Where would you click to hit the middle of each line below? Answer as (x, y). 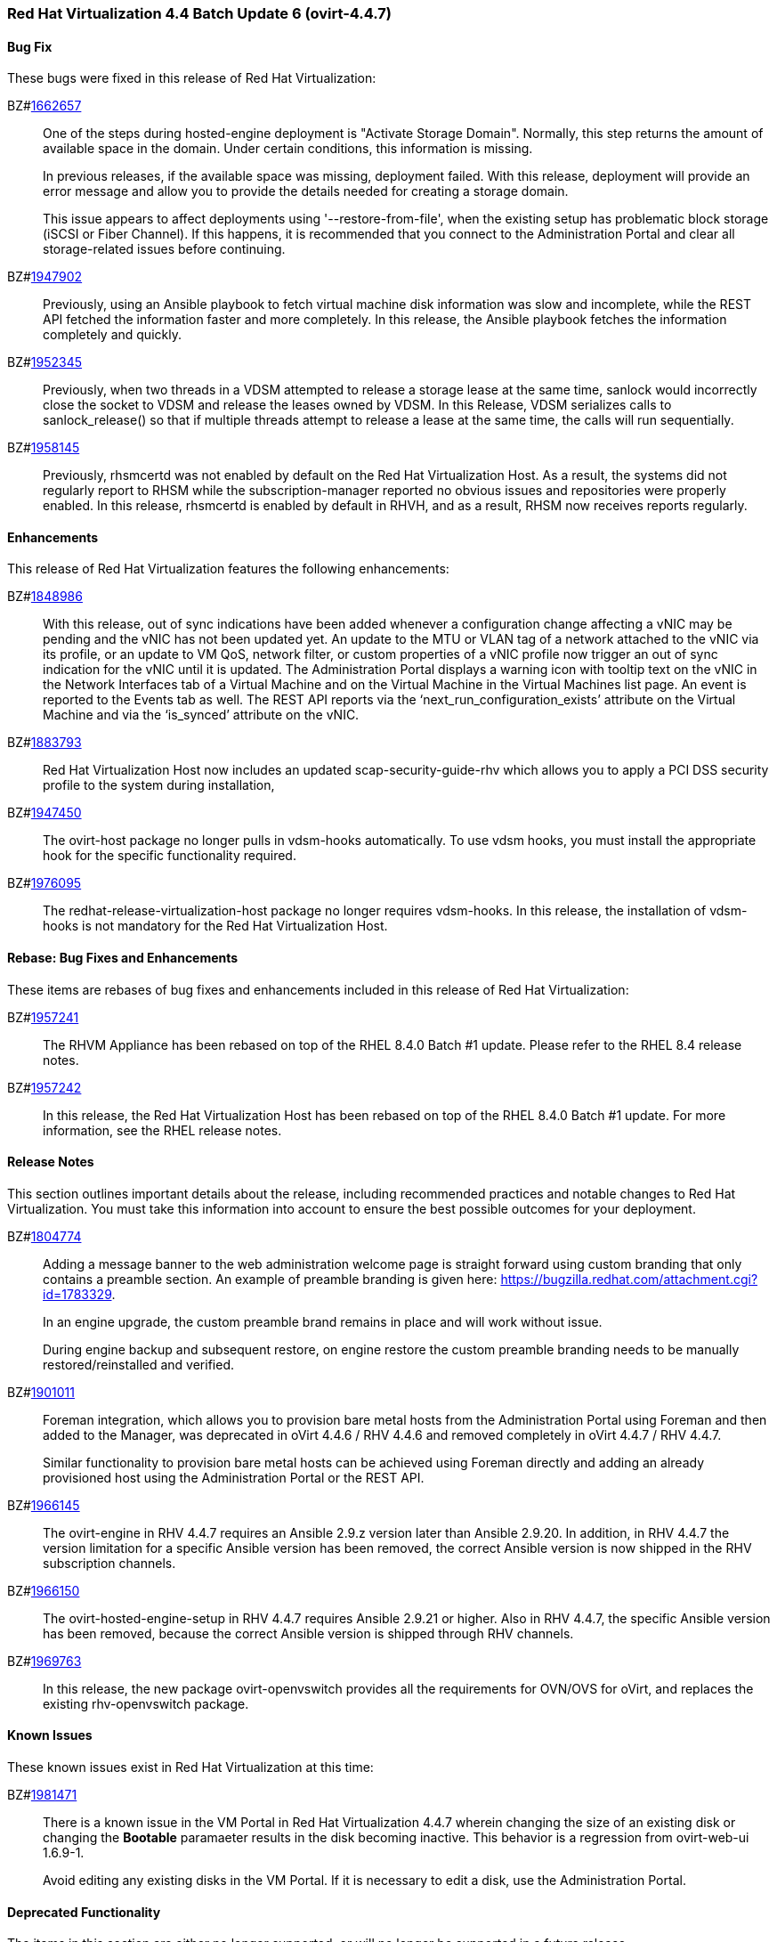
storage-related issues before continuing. (164, 249)
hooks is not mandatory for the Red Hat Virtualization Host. (215, 926)
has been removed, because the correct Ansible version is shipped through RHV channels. (308, 1633)
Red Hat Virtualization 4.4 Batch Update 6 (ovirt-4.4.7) (200, 13)
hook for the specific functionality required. (170, 856)
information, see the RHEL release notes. (162, 1130)
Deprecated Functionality (84, 1912)
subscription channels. (109, 1563)
